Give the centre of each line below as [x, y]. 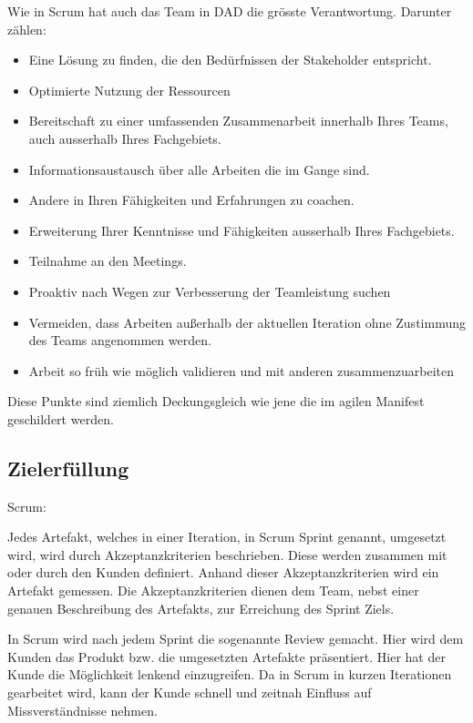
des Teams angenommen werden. [120, 340]
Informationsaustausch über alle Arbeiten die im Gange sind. [199, 169]
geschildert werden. [61, 418]
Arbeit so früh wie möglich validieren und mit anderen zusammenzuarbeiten [242, 370]
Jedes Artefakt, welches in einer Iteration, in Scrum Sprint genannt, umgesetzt [227, 537]
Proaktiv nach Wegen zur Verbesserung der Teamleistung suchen [210, 291]
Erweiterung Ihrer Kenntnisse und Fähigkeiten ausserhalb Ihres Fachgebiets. [242, 230]
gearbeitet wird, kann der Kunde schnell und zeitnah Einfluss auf [190, 692]
